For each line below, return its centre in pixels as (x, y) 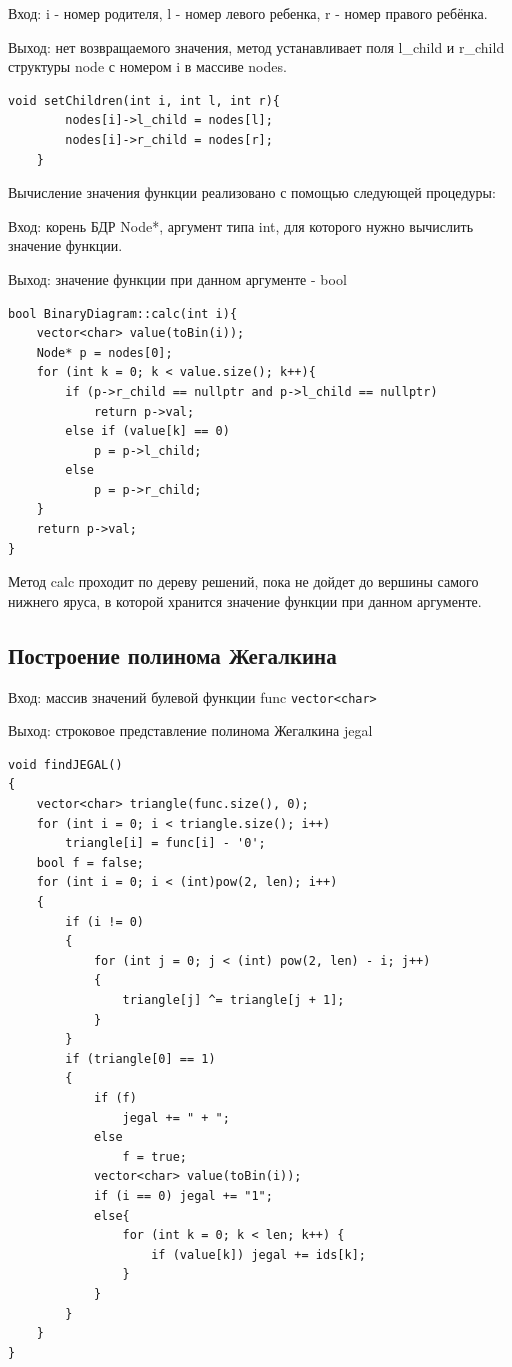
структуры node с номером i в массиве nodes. (147, 66)
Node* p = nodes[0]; (104, 352)
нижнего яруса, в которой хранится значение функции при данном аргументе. (245, 600)
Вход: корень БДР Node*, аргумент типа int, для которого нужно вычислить (241, 225)
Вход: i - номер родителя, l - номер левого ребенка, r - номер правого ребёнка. (248, 13)
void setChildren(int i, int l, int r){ (144, 100)
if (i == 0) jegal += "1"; (183, 1195)
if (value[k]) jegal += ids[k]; (258, 1254)
